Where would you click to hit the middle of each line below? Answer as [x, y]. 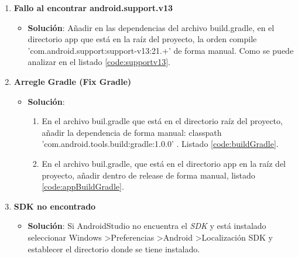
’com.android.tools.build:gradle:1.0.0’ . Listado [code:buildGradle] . [160, 144]
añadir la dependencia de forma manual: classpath [132, 132]
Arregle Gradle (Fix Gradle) [73, 81]
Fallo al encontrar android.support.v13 [93, 8]
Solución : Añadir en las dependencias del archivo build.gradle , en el [151, 27]
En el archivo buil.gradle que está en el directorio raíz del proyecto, [162, 121]
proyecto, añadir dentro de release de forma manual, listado [148, 175]
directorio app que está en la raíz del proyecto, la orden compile [142, 39]
